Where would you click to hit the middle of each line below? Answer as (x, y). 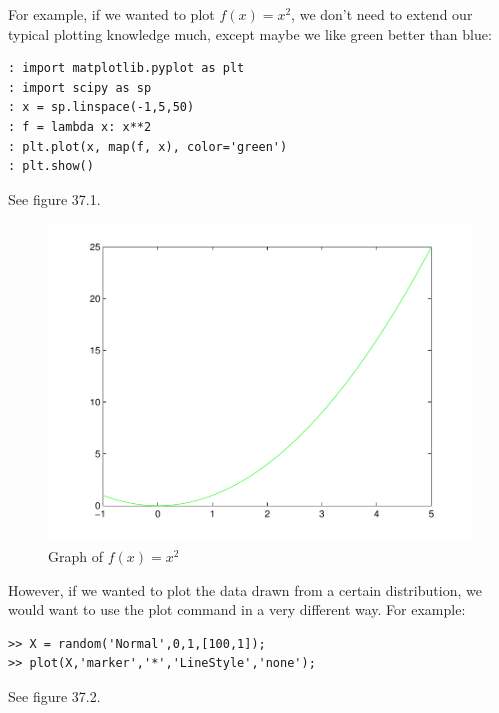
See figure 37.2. (54, 696)
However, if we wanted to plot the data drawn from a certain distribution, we (245, 589)
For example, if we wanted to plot (111, 14)
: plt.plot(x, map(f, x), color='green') (148, 146)
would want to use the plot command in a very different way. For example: (237, 609)
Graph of (75, 556)
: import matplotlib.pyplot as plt (126, 68)
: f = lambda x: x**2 (80, 126)
